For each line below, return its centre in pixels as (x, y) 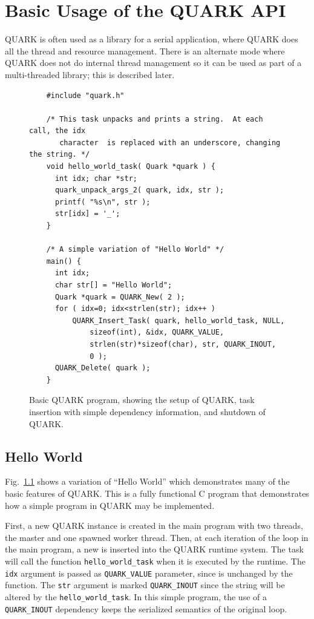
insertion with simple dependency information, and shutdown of (147, 411)
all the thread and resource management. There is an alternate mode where (145, 51)
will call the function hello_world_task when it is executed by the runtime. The (155, 561)
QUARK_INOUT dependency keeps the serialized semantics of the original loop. (146, 608)
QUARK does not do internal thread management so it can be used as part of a (153, 63)
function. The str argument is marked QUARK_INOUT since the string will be (145, 585)
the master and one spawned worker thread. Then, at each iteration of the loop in (157, 537)
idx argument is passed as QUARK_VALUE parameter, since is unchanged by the (149, 573)
